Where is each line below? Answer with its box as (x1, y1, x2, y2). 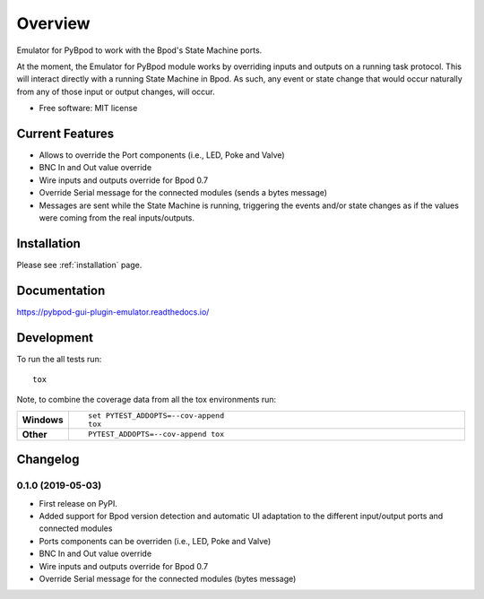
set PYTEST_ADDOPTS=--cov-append (88, 411, 224, 421)
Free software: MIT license (39, 103, 138, 114)
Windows (22, 413, 64, 426)
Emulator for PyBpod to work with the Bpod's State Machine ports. (16, 45, 263, 56)
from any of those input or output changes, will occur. (16, 86, 215, 97)
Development (16, 330, 94, 345)
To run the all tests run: (16, 353, 102, 364)
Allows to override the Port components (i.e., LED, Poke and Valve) (39, 150, 286, 161)
